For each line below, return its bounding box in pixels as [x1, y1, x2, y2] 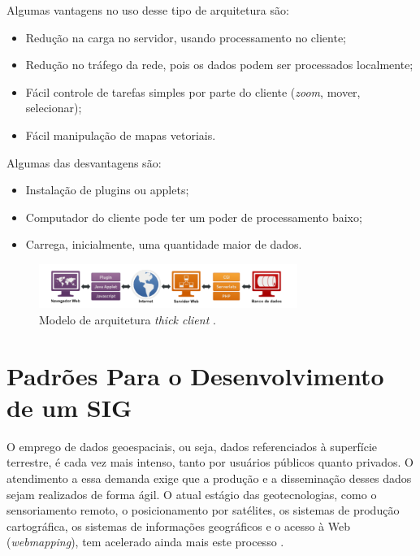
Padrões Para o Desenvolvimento [6, 358, 384, 392]
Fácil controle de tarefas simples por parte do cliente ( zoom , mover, [25, 83, 361, 100]
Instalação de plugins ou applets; [25, 181, 189, 198]
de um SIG [6, 390, 132, 424]
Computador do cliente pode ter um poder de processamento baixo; [25, 208, 362, 225]
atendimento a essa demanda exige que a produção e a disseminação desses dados [6, 470, 412, 487]
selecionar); [25, 99, 82, 116]
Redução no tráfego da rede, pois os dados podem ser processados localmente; [25, 56, 414, 73]
